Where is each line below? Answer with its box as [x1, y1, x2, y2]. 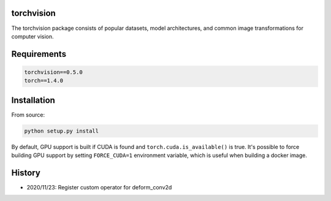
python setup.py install [24, 127, 99, 134]
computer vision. [11, 32, 55, 40]
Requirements [11, 49, 67, 59]
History [11, 167, 41, 178]
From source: [11, 111, 45, 119]
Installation [11, 95, 55, 105]
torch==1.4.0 [24, 77, 64, 84]
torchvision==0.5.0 [24, 68, 83, 76]
